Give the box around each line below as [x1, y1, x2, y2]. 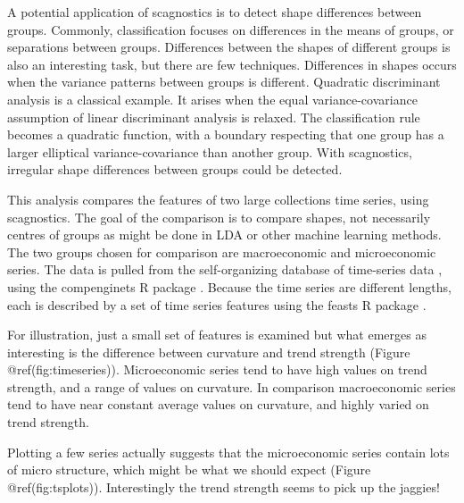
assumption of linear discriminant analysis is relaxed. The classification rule [7, 107, 420, 126]
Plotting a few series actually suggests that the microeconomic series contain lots [7, 442, 450, 461]
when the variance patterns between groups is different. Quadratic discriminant [7, 72, 441, 91]
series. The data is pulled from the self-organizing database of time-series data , [7, 260, 443, 279]
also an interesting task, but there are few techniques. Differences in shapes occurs [7, 54, 457, 73]
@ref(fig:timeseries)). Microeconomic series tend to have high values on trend [7, 360, 427, 379]
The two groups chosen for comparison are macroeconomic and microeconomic [7, 242, 436, 261]
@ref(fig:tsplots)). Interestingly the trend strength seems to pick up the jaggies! [7, 477, 440, 496]
